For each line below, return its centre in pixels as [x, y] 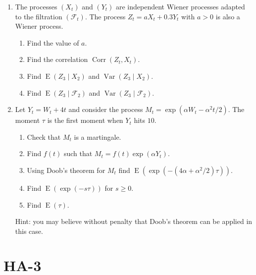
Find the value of [53, 42]
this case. [29, 231]
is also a [228, 16]
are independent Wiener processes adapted [180, 6]
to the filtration [39, 16]
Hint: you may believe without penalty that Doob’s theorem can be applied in [134, 221]
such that [78, 153]
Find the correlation [57, 59]
